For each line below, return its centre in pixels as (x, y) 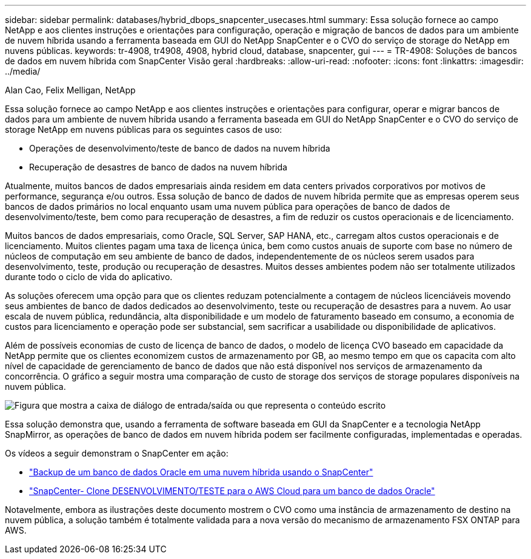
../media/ (23, 71)
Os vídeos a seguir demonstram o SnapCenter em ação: (117, 453)
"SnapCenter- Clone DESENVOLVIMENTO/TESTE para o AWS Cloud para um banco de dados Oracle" (232, 491)
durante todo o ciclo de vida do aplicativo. (89, 277)
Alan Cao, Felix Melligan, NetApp (70, 90)
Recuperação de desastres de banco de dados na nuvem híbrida (158, 167)
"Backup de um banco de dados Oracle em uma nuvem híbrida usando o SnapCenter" (201, 472)
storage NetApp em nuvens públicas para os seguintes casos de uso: (144, 129)
